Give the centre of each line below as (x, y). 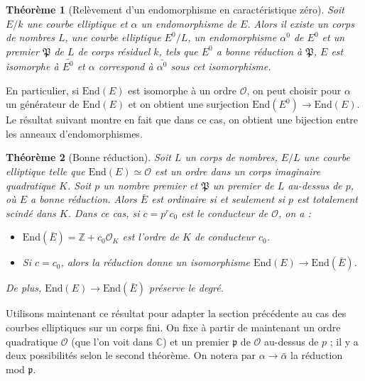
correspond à (126, 66)
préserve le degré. (186, 288)
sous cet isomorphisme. (221, 66)
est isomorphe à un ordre (182, 90)
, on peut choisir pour (294, 90)
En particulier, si (43, 90)
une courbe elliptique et (77, 23)
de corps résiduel (114, 51)
